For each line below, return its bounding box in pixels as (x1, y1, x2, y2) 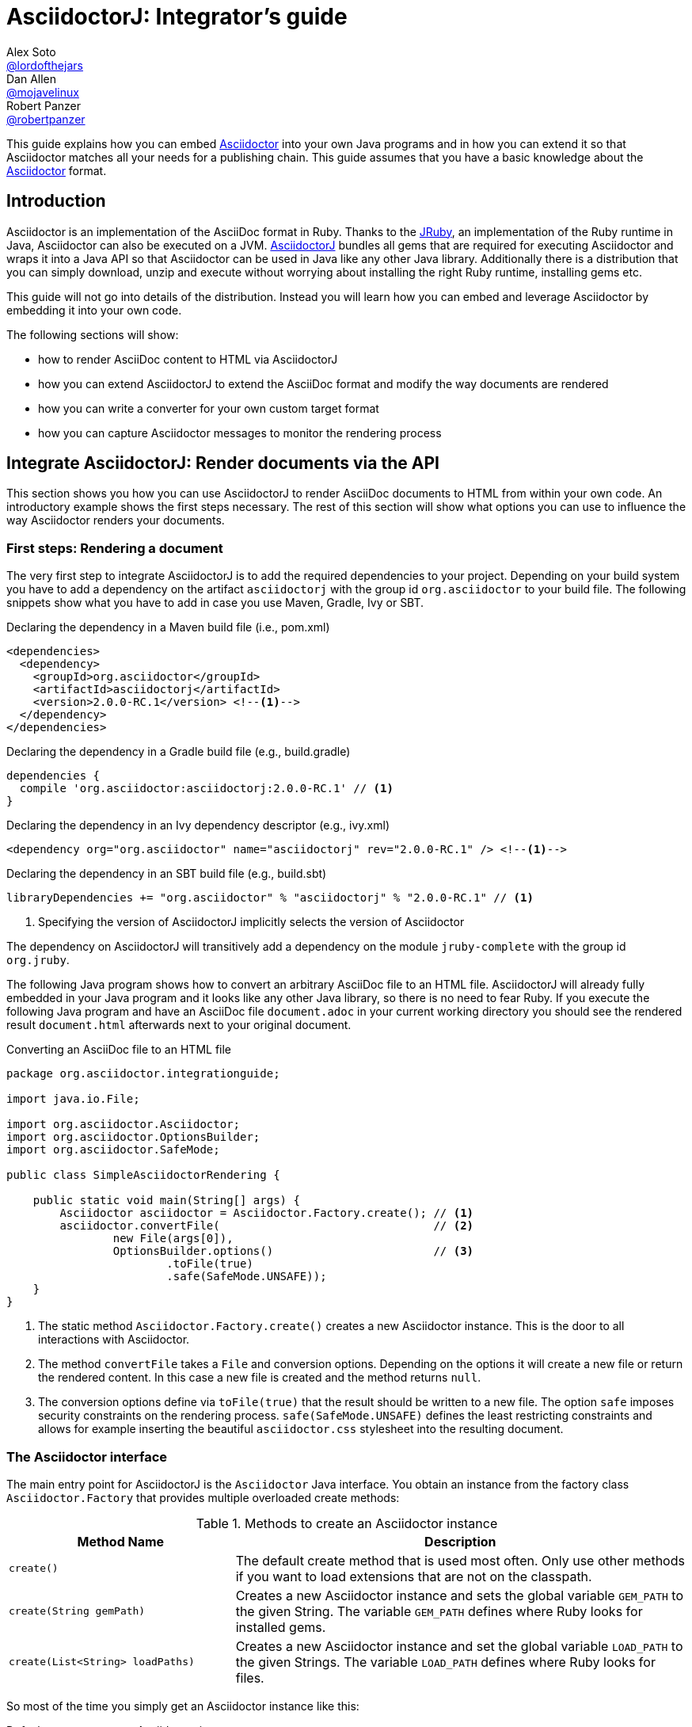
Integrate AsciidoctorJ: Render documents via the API (6, 453, 439, 474)
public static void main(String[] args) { (32, 1194, 300, 1207)
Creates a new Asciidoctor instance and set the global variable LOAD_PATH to (235, 1637, 683, 1654)
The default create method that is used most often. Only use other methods (235, 1552, 685, 1569)
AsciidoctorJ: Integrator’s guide (6, 3, 348, 30)
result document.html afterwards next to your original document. (6, 1018, 352, 1032)
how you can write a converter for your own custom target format (38, 401, 379, 415)
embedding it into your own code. (6, 303, 182, 317)
